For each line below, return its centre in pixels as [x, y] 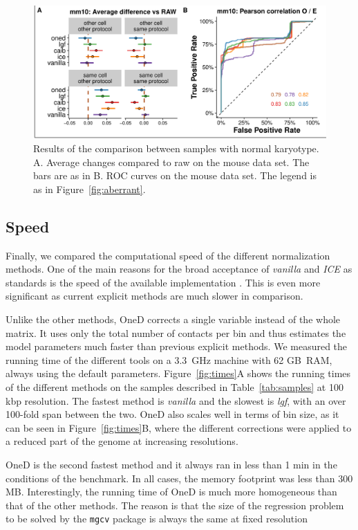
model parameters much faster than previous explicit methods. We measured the [177, 346]
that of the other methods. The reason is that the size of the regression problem [175, 505]
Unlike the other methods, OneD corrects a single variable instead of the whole [173, 319]
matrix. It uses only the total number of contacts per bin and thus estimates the [176, 332]
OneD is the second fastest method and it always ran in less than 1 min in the [171, 465]
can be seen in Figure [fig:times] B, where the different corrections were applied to [179, 427]
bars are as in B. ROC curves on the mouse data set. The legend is [175, 175]
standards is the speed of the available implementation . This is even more [163, 282]
